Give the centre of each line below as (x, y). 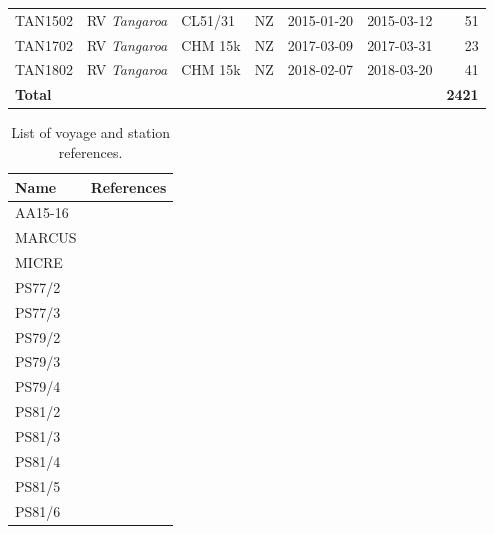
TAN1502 (44, 19)
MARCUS (46, 237)
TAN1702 (44, 44)
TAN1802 (44, 69)
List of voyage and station (91, 132)
